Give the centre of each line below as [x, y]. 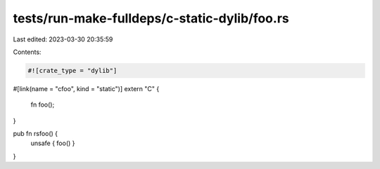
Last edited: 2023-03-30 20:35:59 [63, 39]
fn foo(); [43, 104]
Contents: [27, 52]
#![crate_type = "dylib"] [72, 70]
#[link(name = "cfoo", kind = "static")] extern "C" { [86, 88]
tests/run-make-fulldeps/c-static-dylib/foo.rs [151, 18]
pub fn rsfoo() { [36, 134]
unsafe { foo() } [53, 143]
